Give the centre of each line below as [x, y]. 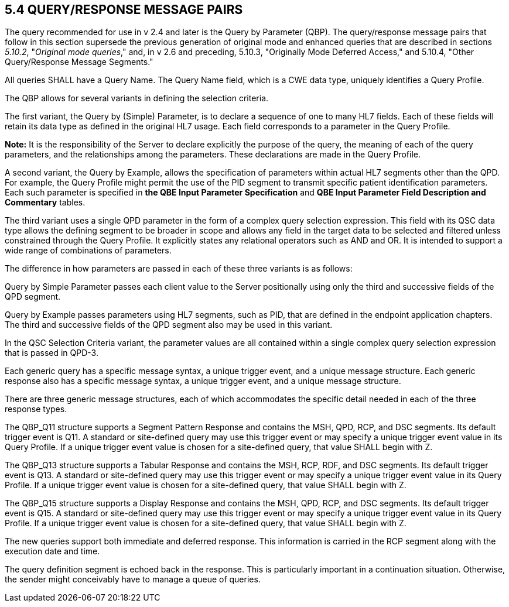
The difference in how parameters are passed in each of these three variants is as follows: [179, 269]
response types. [36, 409]
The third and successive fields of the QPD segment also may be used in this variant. [169, 325]
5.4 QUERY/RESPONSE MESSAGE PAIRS [124, 10]
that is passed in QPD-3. [52, 353]
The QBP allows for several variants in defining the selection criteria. [137, 98]
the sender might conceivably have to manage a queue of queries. [133, 579]
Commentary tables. [45, 203]
